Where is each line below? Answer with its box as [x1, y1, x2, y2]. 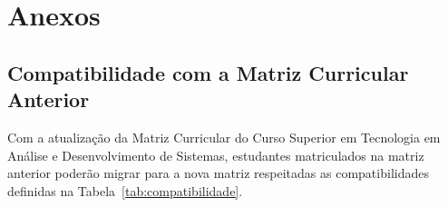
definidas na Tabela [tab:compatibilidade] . [7, 181, 243, 200]
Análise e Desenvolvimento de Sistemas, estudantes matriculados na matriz [7, 145, 424, 164]
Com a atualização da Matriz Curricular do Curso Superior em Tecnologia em [7, 127, 441, 146]
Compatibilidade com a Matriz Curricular [7, 58, 409, 86]
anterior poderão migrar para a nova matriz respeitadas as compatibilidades [7, 163, 429, 182]
